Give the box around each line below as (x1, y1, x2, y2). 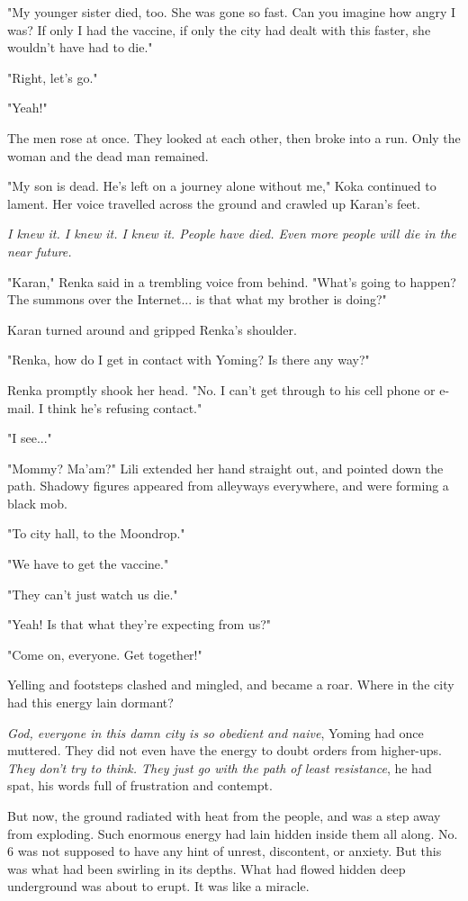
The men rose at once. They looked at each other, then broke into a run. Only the (7, 128, 461, 147)
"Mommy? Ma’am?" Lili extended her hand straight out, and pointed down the (7, 458, 444, 477)
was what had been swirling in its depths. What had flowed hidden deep (7, 859, 406, 878)
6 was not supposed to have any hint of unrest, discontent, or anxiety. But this (7, 842, 442, 860)
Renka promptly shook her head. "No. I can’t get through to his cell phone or (7, 380, 436, 399)
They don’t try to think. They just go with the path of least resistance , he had (7, 758, 432, 777)
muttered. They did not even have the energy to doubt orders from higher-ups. (7, 741, 443, 760)
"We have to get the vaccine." (7, 554, 169, 573)
